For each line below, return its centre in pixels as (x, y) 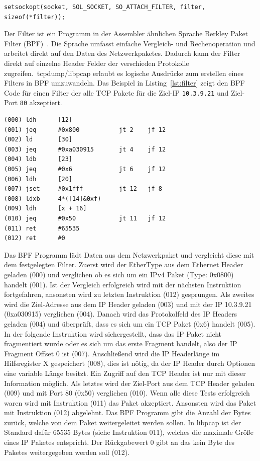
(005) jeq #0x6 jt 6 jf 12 (85, 169)
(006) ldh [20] (38, 179)
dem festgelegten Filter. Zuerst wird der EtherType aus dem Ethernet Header (124, 264)
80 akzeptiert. (41, 102)
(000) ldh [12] (38, 120)
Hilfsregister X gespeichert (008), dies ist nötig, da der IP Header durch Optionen (130, 363)
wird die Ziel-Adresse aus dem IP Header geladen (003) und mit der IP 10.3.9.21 (128, 304)
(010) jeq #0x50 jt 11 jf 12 (85, 218)
